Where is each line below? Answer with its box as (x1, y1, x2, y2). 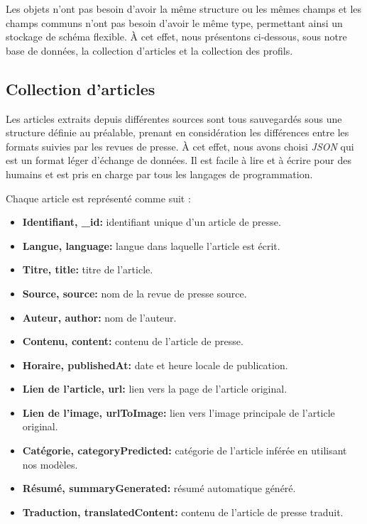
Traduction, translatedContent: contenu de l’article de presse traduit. (22, 504, 344, 519)
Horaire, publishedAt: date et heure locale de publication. (22, 357, 288, 372)
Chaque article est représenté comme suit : (6, 190, 191, 205)
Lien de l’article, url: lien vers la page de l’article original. (22, 381, 287, 396)
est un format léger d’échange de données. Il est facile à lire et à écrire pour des (6, 153, 351, 168)
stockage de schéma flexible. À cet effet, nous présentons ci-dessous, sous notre (6, 29, 347, 44)
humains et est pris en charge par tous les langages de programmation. (6, 166, 313, 181)
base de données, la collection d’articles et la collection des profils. (6, 43, 293, 58)
